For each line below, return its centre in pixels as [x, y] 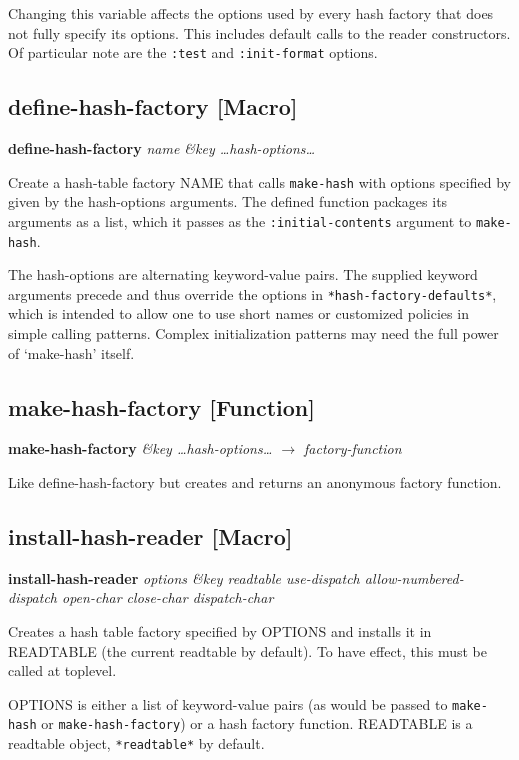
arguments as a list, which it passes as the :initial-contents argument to [240, 220]
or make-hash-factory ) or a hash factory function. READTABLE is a [257, 723]
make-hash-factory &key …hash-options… [140, 448]
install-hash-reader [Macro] [150, 536]
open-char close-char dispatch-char [168, 597]
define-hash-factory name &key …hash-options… [162, 148]
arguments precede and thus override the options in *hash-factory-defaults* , [252, 293]
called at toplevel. [62, 670]
